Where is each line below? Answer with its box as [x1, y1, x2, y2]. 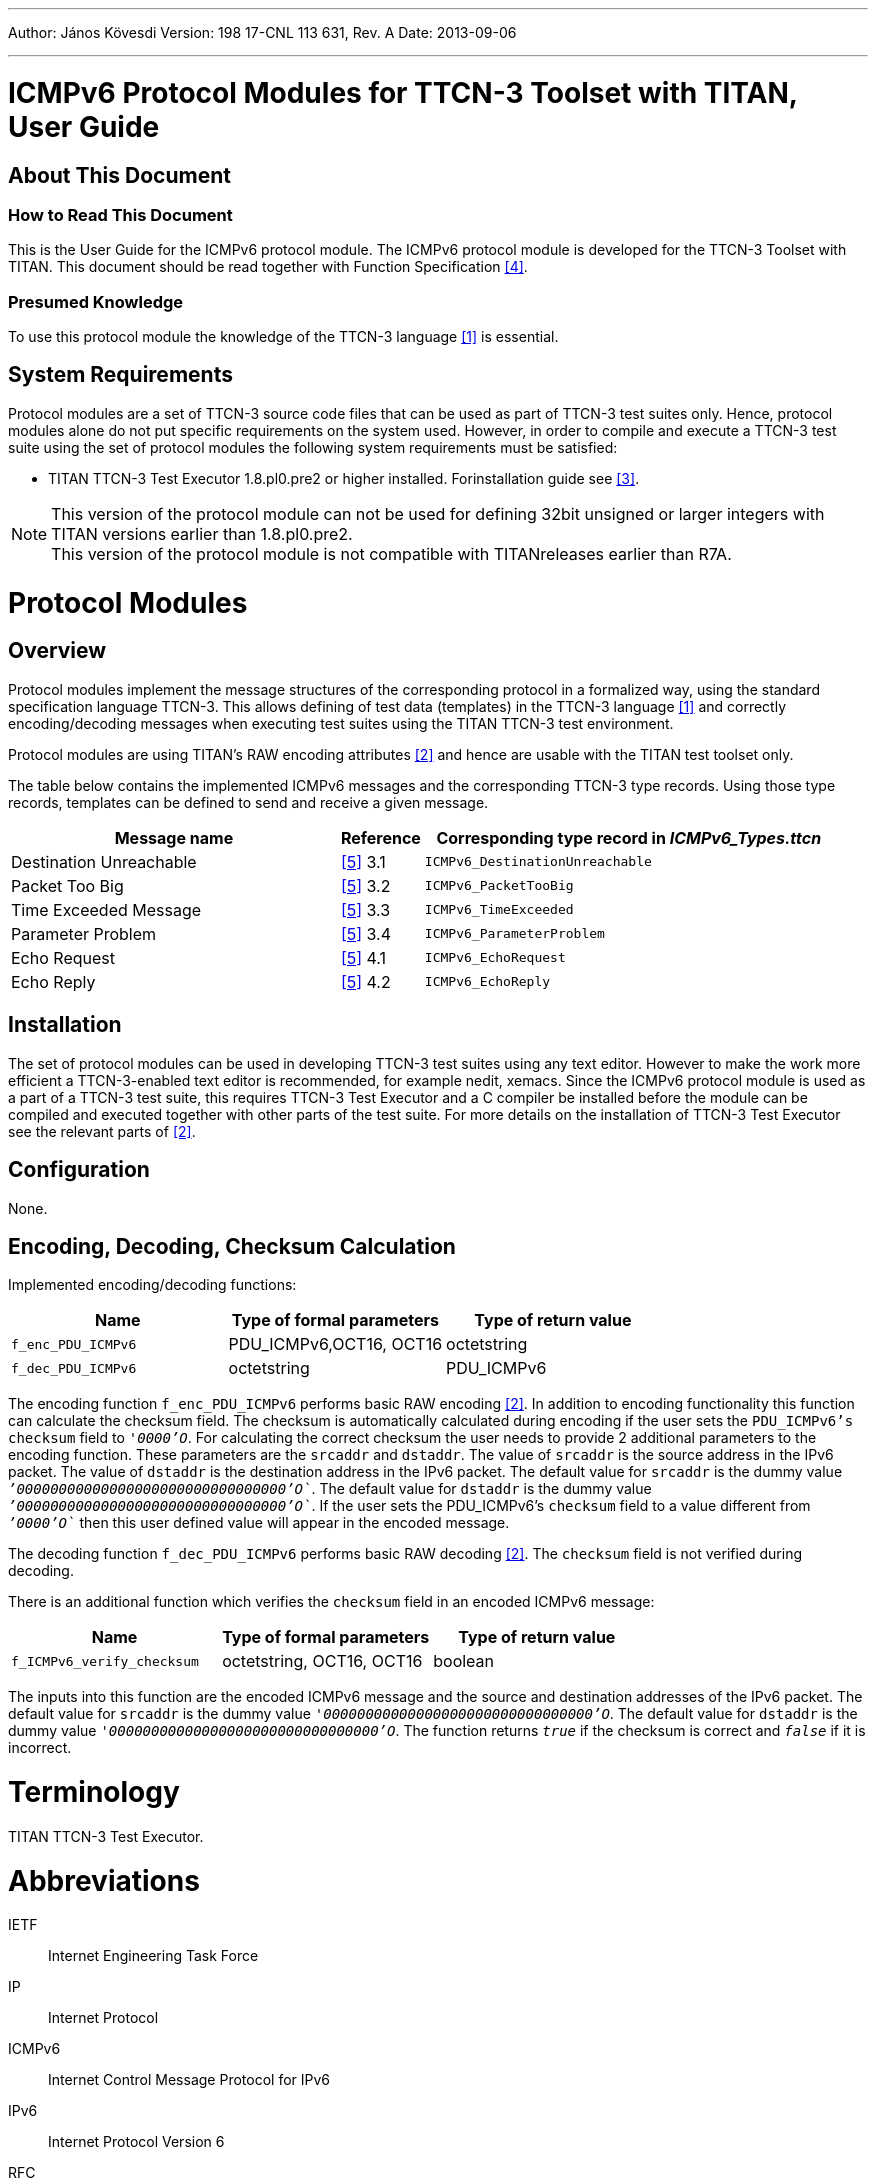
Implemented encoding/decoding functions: [8, 1276, 297, 1294]
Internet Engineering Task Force [48, 1947, 259, 1965]
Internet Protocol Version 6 [48, 2133, 225, 2151]
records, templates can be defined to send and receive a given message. [8, 793, 489, 811]
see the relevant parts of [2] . [8, 1122, 196, 1140]
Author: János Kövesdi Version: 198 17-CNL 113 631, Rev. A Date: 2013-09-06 [8, 24, 517, 41]
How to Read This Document [8, 204, 233, 225]
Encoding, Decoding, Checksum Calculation [8, 1233, 456, 1259]
